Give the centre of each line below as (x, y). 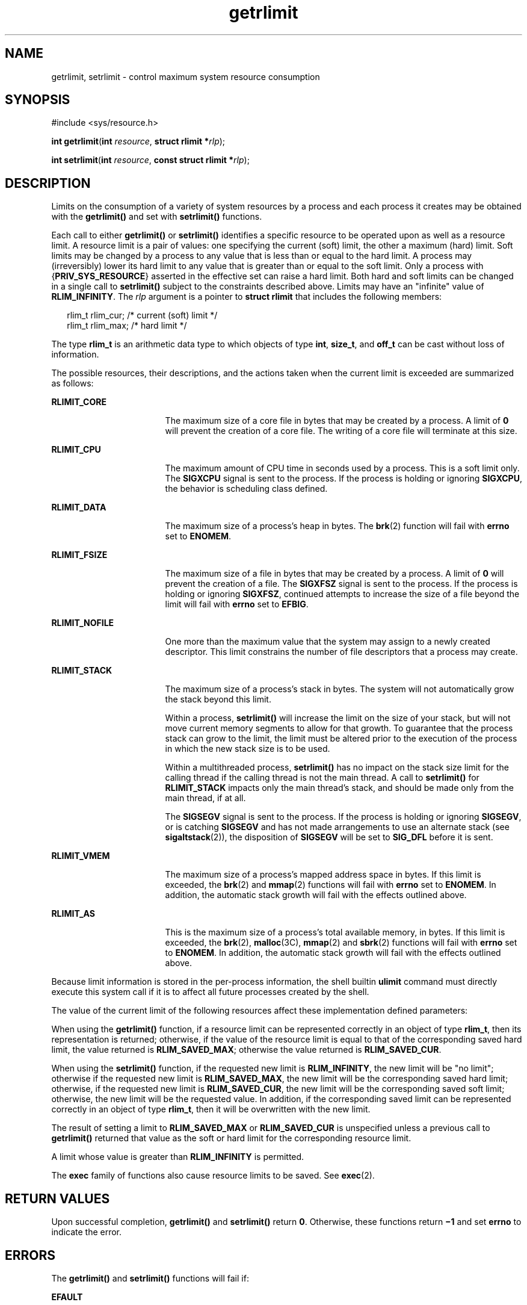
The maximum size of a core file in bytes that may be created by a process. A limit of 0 (337, 421)
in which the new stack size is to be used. (248, 749)
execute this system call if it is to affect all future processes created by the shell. (210, 992)
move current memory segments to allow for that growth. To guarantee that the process (339, 728)
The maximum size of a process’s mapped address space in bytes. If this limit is (323, 875)
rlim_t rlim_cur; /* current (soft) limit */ (142, 315)
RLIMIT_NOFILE (83, 623)
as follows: (72, 383)
